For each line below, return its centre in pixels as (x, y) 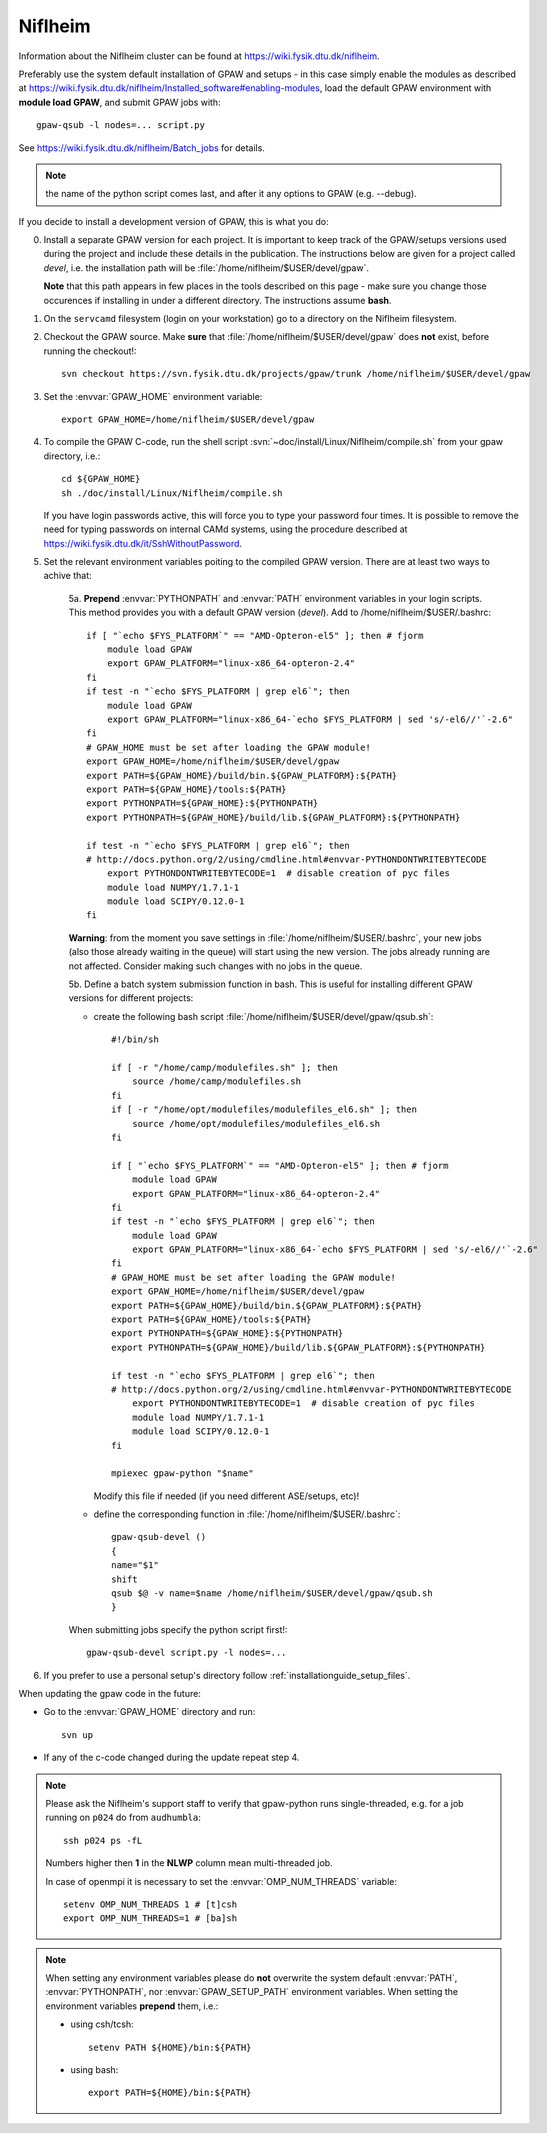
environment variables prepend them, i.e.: (132, 2006)
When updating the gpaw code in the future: (110, 1693)
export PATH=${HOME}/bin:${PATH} (170, 2093)
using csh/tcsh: (102, 2024)
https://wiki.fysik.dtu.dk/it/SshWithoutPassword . (143, 543)
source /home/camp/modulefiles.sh (216, 1081)
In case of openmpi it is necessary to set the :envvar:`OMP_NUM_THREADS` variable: (221, 1881)
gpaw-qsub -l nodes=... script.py (120, 125)
